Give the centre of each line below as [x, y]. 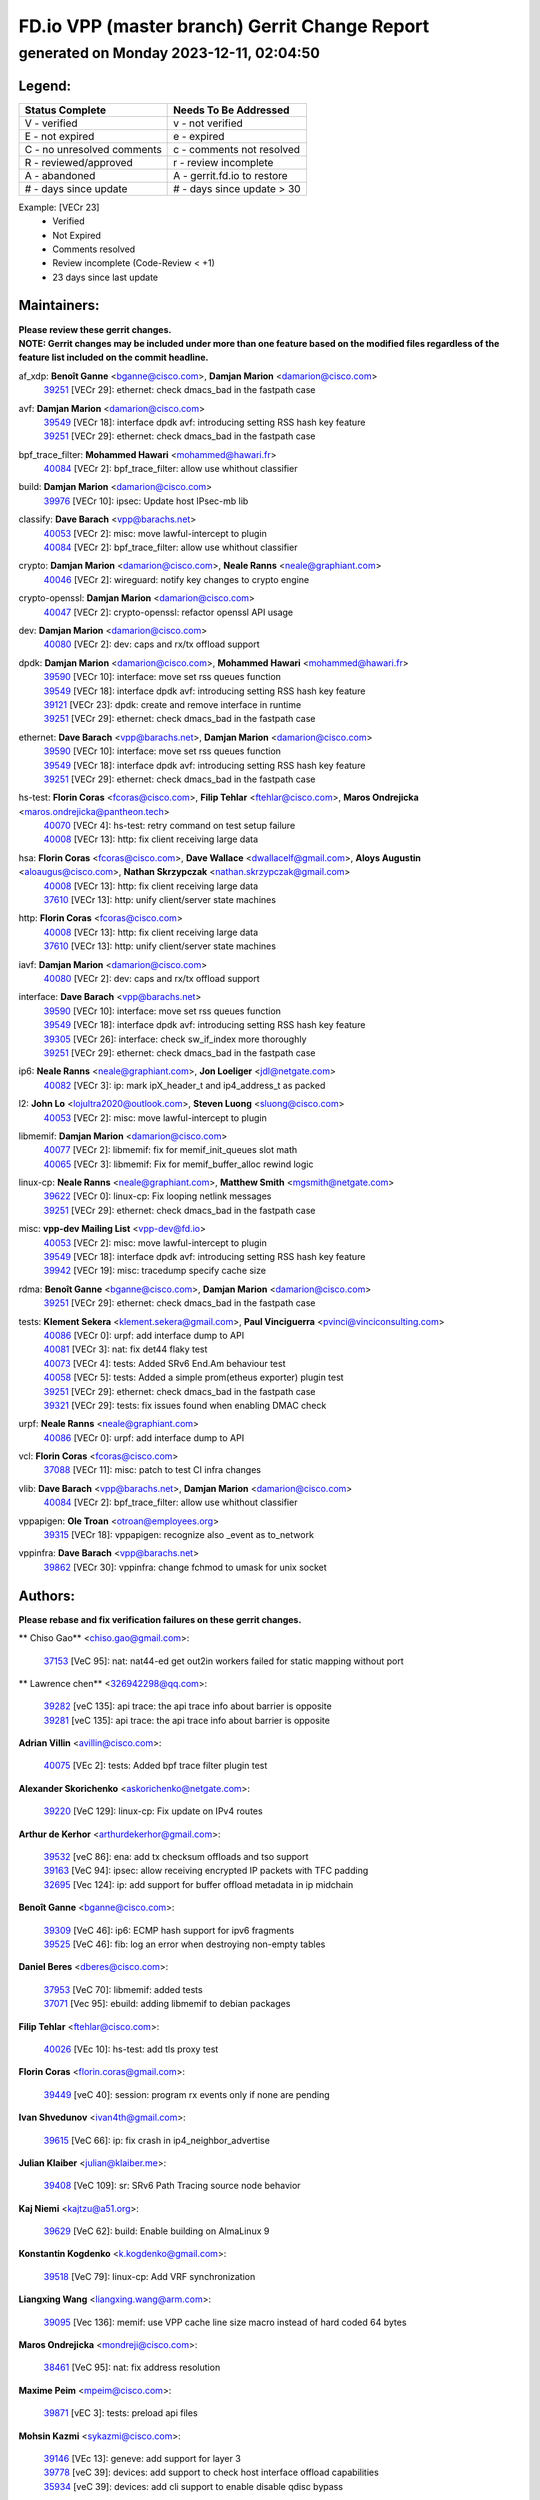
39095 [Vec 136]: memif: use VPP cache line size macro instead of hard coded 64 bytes [225, 2322]
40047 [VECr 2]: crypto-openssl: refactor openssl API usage [168, 612]
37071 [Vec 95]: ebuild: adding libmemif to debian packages [167, 2004]
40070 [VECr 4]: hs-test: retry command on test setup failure [169, 826]
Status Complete [65, 110]
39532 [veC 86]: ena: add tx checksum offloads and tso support [176, 1857]
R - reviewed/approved [79, 162]
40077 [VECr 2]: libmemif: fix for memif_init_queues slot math [170, 1150]
